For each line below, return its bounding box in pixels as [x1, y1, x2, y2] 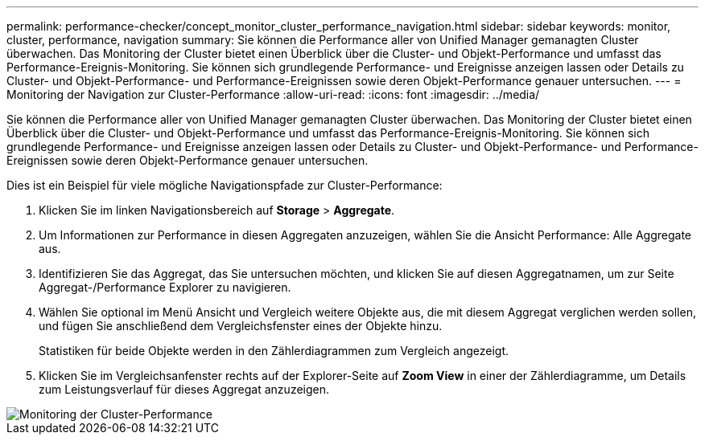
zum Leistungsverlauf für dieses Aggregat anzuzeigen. [39, 382, 330, 396]
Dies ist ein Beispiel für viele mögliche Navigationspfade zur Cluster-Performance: [6, 178, 443, 192]
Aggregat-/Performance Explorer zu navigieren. [39, 280, 291, 294]
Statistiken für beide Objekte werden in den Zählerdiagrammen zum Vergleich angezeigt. [39, 344, 509, 357]
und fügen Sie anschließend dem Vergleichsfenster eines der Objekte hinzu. [39, 319, 443, 333]
